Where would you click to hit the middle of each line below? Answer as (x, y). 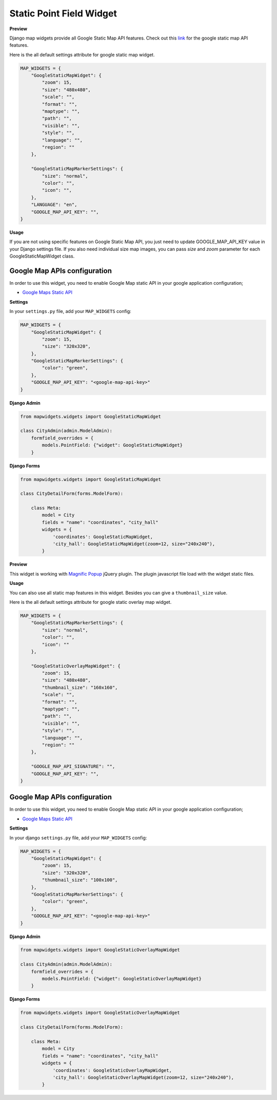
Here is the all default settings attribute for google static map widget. (82, 54)
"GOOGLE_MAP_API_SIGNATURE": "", (73, 767)
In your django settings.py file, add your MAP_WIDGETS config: (78, 838)
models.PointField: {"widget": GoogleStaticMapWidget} (112, 445)
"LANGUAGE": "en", (54, 205)
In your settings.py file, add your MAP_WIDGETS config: (71, 311)
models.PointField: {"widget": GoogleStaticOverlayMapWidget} (122, 979)
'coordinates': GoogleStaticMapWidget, (103, 537)
